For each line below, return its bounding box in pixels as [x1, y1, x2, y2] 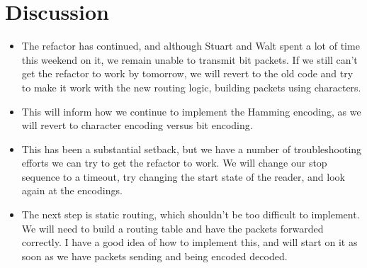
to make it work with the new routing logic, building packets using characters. [21, 79, 361, 94]
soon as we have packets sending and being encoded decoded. [21, 248, 288, 263]
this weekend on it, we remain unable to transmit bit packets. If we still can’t [21, 52, 358, 67]
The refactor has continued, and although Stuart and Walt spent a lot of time [21, 38, 360, 53]
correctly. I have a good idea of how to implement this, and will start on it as [21, 235, 358, 250]
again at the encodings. [21, 183, 123, 198]
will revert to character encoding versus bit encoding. [21, 118, 253, 133]
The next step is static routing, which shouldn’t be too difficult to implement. [21, 207, 360, 222]
